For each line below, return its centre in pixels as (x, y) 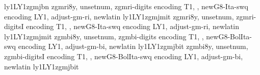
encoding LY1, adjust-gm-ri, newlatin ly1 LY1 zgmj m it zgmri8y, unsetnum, (119, 16)
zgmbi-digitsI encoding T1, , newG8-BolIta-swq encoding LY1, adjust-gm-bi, (124, 56)
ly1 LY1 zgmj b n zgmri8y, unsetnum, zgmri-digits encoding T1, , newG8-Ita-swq (126, 6)
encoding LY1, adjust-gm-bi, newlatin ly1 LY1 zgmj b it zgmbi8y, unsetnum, (133, 46)
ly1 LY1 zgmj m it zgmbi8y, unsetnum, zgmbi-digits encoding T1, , (104, 36)
